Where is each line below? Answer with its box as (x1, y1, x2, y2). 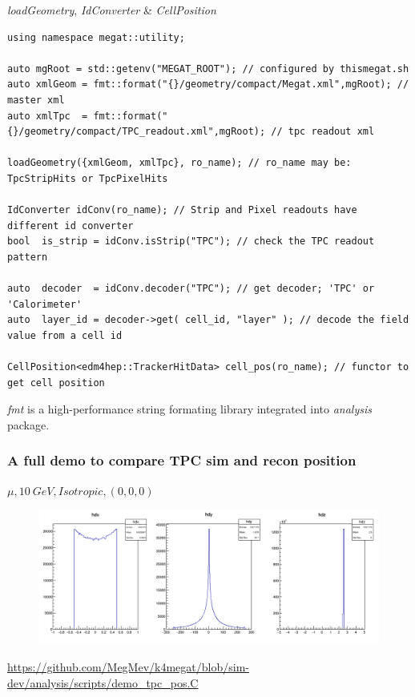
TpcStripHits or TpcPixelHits (7, 172, 168, 184)
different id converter (7, 220, 134, 232)
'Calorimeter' (7, 298, 83, 310)
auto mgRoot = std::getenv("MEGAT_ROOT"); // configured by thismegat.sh (7, 62, 409, 75)
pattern (7, 251, 48, 263)
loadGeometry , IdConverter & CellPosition (7, 2, 216, 18)
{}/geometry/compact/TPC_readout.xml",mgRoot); (7, 126, 266, 138)
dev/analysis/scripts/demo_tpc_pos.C (7, 674, 199, 691)
